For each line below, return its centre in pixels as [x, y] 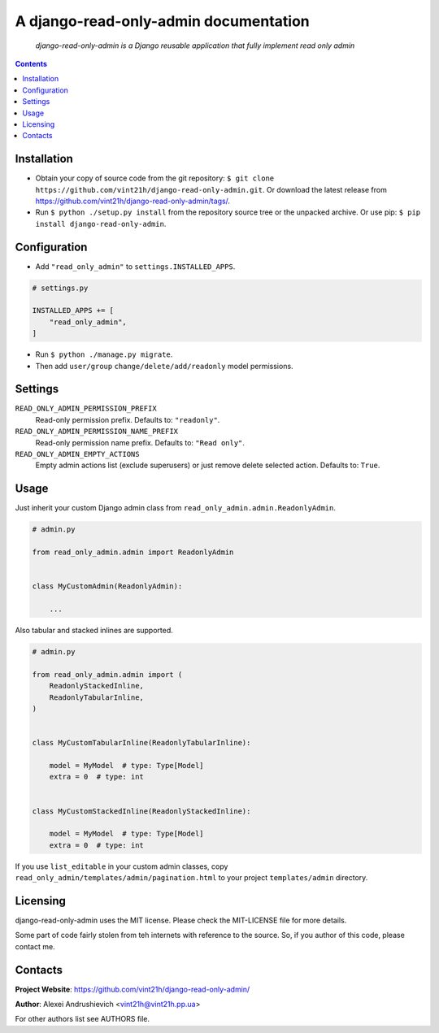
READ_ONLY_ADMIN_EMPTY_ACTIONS [77, 454]
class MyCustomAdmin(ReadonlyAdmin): [107, 586]
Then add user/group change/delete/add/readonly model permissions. [164, 366]
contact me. [35, 946]
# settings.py [60, 288]
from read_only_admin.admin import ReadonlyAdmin [133, 552]
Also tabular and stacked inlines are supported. [94, 631]
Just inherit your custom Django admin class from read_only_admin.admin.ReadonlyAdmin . [176, 508]
